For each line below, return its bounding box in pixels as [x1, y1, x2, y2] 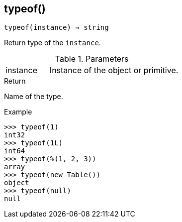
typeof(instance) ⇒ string [4, 23, 109, 32]
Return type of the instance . [4, 38, 101, 47]
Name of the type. [4, 92, 63, 101]
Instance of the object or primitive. [49, 65, 179, 76]
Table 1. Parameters [55, 54, 129, 64]
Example [4, 108, 32, 116]
